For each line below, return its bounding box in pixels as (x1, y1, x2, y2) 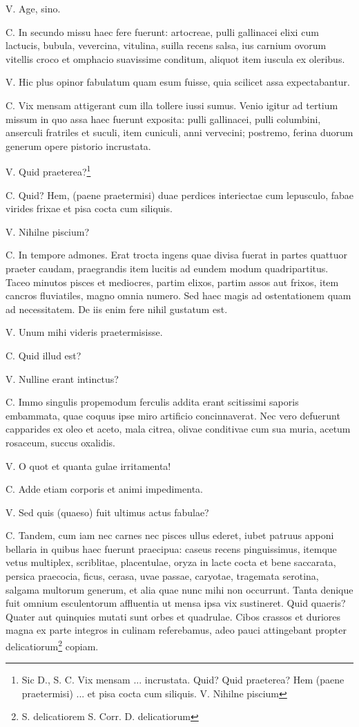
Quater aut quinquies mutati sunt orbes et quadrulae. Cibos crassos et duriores (6, 609, 341, 623)
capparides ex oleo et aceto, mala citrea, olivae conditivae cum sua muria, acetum (6, 422, 351, 436)
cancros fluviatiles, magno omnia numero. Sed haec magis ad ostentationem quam (6, 288, 351, 303)
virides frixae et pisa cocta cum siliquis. (6, 201, 173, 216)
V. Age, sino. (6, 1, 61, 15)
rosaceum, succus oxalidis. (6, 435, 115, 449)
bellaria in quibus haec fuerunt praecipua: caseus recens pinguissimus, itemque (6, 541, 337, 556)
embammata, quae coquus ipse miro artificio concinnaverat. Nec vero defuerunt (6, 408, 340, 422)
